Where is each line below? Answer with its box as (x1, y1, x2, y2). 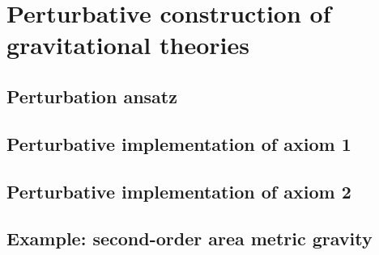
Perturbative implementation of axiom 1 (6, 131, 351, 156)
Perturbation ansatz (6, 83, 177, 108)
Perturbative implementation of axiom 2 (6, 178, 351, 203)
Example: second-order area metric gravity (6, 226, 373, 251)
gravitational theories (6, 28, 249, 61)
